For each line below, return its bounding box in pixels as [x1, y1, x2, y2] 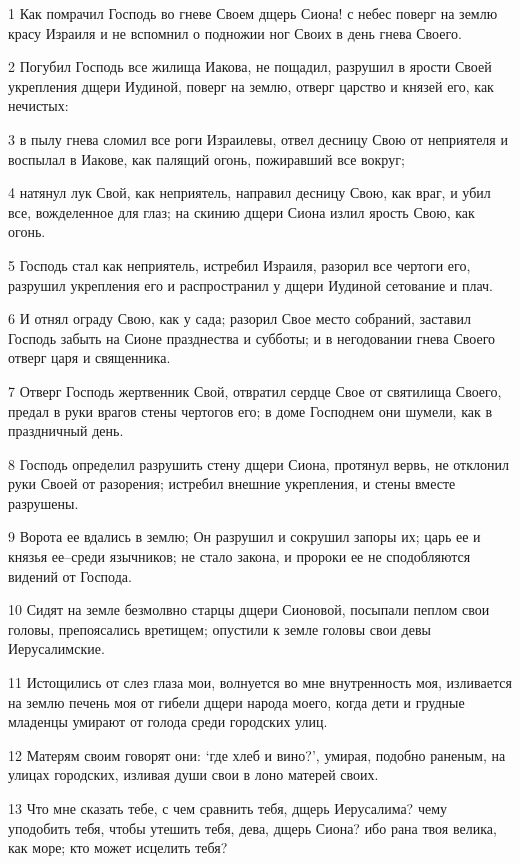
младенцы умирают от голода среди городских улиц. [8, 711, 328, 732]
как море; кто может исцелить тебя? [8, 837, 228, 858]
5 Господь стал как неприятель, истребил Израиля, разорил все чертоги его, [8, 254, 471, 275]
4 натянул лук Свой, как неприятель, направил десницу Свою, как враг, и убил [8, 182, 491, 203]
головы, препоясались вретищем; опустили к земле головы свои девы [8, 618, 431, 639]
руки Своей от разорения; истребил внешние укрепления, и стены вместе [8, 473, 456, 494]
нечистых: [8, 95, 69, 116]
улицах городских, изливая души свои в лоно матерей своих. [8, 764, 379, 785]
